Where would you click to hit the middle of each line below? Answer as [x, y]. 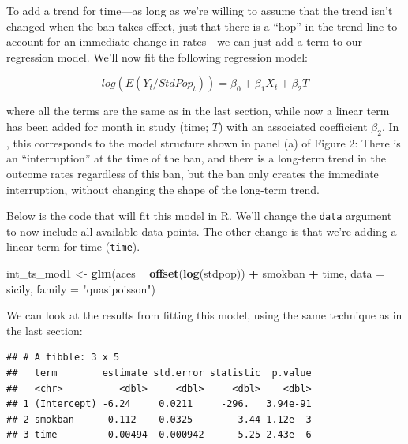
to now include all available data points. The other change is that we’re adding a [202, 231]
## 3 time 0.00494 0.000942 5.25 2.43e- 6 [159, 435]
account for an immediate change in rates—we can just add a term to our [184, 41]
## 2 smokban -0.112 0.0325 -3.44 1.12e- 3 [159, 419]
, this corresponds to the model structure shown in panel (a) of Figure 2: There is [204, 142]
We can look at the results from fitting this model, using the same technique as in [204, 315]
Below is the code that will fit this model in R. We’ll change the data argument [199, 216]
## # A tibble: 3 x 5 [63, 358]
